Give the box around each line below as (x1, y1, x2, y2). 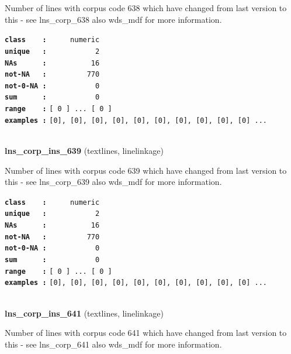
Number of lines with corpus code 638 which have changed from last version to (5, 2, 287, 13)
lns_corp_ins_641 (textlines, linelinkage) (5, 307, 164, 319)
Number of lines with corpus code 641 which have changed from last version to (5, 326, 287, 339)
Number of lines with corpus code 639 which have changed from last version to (5, 164, 287, 176)
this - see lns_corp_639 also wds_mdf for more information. (5, 176, 222, 188)
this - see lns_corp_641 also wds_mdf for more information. (5, 338, 222, 350)
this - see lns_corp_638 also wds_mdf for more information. (5, 13, 222, 25)
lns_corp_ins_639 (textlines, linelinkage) (5, 145, 164, 157)
